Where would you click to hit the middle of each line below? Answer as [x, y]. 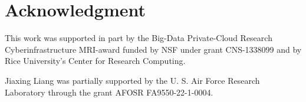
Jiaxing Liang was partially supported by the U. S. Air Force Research [132, 80]
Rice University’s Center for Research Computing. [95, 61]
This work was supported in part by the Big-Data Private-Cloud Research [139, 38]
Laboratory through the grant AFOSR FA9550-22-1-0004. [109, 92]
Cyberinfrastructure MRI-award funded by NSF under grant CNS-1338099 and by [153, 49]
